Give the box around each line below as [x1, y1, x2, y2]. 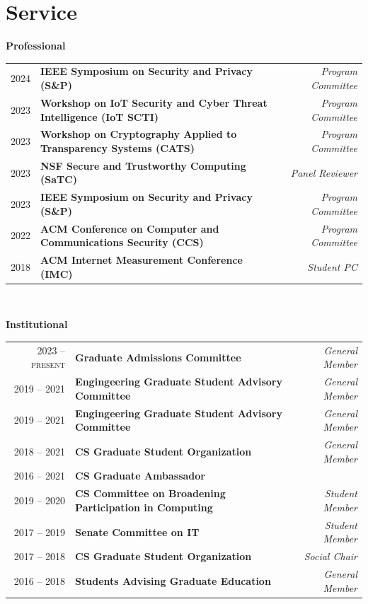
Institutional [6, 317, 68, 332]
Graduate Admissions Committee [75, 349, 241, 364]
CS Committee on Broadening [75, 486, 226, 501]
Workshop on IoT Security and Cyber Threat [40, 95, 268, 110]
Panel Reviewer [290, 165, 357, 180]
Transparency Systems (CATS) [40, 140, 195, 155]
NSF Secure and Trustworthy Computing [40, 158, 246, 173]
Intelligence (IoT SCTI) [40, 109, 159, 124]
